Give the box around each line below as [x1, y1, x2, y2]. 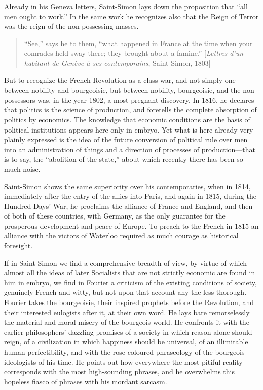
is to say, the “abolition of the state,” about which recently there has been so [4, 154, 243, 164]
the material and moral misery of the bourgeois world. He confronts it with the [4, 317, 249, 327]
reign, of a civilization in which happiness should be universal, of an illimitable [4, 336, 248, 347]
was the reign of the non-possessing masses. [4, 21, 139, 31]
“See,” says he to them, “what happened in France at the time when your [24, 37, 253, 48]
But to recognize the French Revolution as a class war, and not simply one [4, 74, 236, 85]
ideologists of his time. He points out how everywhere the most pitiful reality [4, 356, 243, 367]
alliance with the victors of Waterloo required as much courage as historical [4, 230, 239, 241]
